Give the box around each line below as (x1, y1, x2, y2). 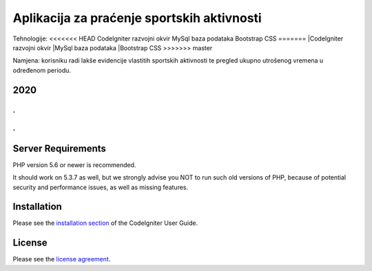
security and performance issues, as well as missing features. (12, 183, 189, 191)
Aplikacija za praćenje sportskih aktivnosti (12, 10, 262, 25)
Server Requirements (12, 142, 107, 154)
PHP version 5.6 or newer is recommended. (12, 160, 136, 169)
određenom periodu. (12, 66, 72, 74)
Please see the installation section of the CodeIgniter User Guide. (12, 219, 198, 227)
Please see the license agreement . (12, 255, 111, 263)
